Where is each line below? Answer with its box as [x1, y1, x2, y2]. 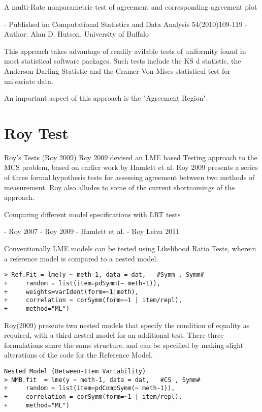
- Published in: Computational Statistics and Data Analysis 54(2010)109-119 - [4, 18, 247, 29]
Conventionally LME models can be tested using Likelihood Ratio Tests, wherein [4, 243, 256, 254]
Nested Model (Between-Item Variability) [4, 367, 146, 375]
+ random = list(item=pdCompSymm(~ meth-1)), [4, 385, 175, 392]
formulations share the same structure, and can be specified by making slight [4, 339, 244, 350]
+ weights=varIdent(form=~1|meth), [4, 288, 139, 296]
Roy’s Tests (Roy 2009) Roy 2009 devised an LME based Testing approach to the [4, 152, 257, 162]
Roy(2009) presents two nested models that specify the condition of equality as [4, 319, 250, 330]
